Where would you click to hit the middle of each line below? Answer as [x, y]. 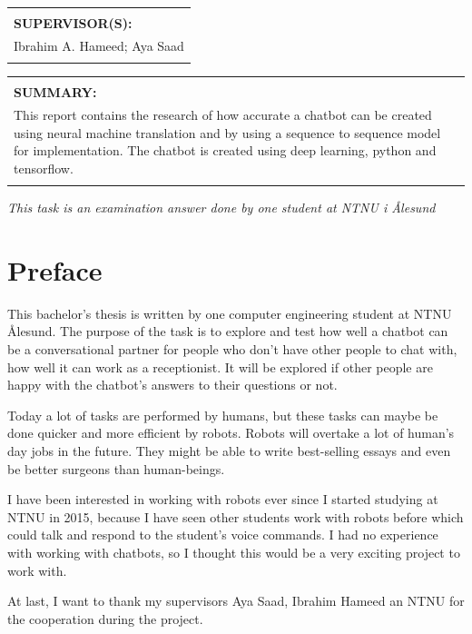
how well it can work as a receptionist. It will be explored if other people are [220, 367]
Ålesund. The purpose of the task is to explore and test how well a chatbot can [228, 331]
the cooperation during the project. [105, 618]
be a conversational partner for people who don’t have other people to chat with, [232, 349]
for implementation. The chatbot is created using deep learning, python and [225, 150]
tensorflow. [44, 168]
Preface [55, 269]
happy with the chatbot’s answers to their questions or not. [172, 385]
